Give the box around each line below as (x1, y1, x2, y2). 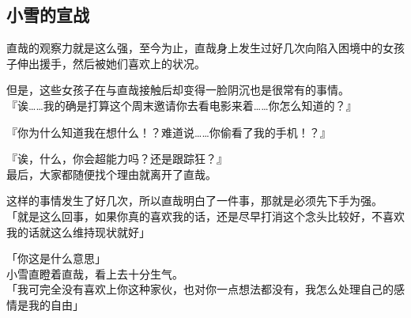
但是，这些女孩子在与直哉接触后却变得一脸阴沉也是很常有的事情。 (6, 81, 349, 98)
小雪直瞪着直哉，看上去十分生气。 (6, 265, 183, 282)
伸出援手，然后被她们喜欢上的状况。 (17, 55, 205, 71)
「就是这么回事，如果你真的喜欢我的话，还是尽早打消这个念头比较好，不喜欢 (6, 207, 405, 224)
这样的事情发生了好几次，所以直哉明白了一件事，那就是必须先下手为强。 (6, 192, 383, 209)
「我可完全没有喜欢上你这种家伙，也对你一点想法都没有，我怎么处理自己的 (6, 281, 394, 297)
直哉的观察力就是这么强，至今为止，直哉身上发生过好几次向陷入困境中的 (6, 40, 383, 56)
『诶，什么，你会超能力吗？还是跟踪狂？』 (6, 150, 228, 167)
